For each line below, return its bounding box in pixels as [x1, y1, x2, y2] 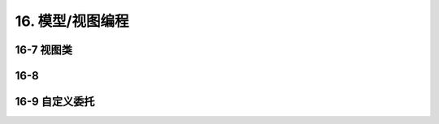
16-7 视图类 [15, 43, 73, 57]
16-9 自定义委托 [15, 95, 95, 109]
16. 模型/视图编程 [15, 12, 129, 30]
